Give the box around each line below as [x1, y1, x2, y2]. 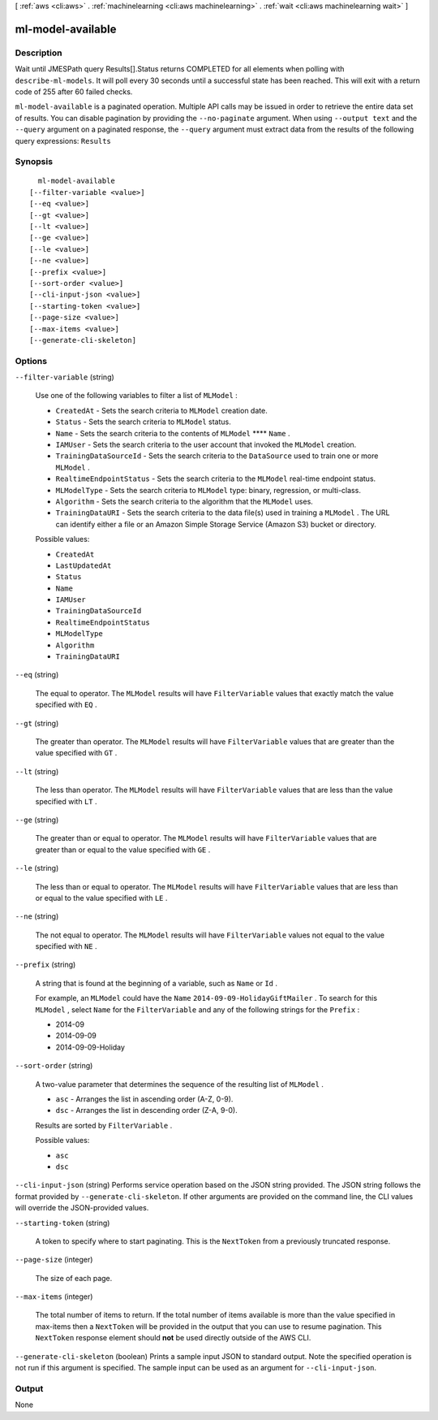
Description [15, 47, 62, 58]
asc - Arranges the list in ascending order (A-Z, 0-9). [55, 1093, 234, 1104]
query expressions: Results [15, 136, 111, 145]
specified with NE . [35, 942, 97, 951]
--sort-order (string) [15, 1061, 93, 1071]
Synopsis [15, 156, 53, 167]
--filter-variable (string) [15, 372, 115, 382]
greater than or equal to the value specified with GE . [35, 845, 211, 855]
